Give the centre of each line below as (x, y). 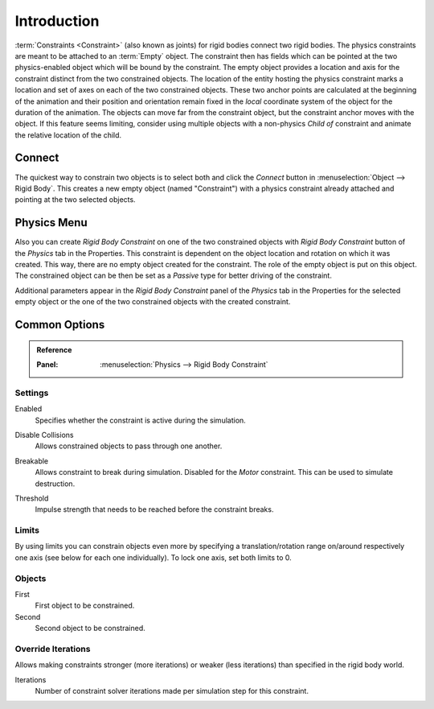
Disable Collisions (44, 435)
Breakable (32, 461)
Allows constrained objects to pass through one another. (129, 446)
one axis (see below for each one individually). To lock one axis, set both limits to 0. (154, 557)
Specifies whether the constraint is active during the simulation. (141, 420)
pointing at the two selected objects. (75, 200)
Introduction (57, 21)
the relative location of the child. (68, 135)
